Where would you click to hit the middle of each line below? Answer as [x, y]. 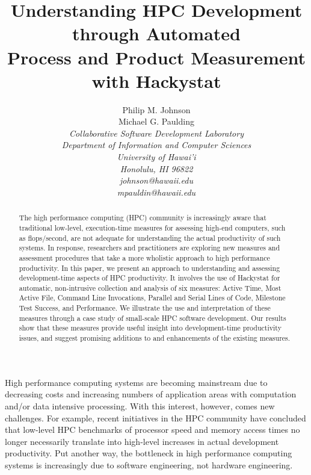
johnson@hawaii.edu [156, 180]
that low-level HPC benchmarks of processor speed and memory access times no [152, 430]
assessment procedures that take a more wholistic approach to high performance [144, 257]
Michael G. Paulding [156, 121]
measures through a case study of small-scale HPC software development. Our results [152, 318]
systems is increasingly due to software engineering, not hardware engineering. [149, 464]
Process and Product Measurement [156, 57]
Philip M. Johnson [156, 109]
